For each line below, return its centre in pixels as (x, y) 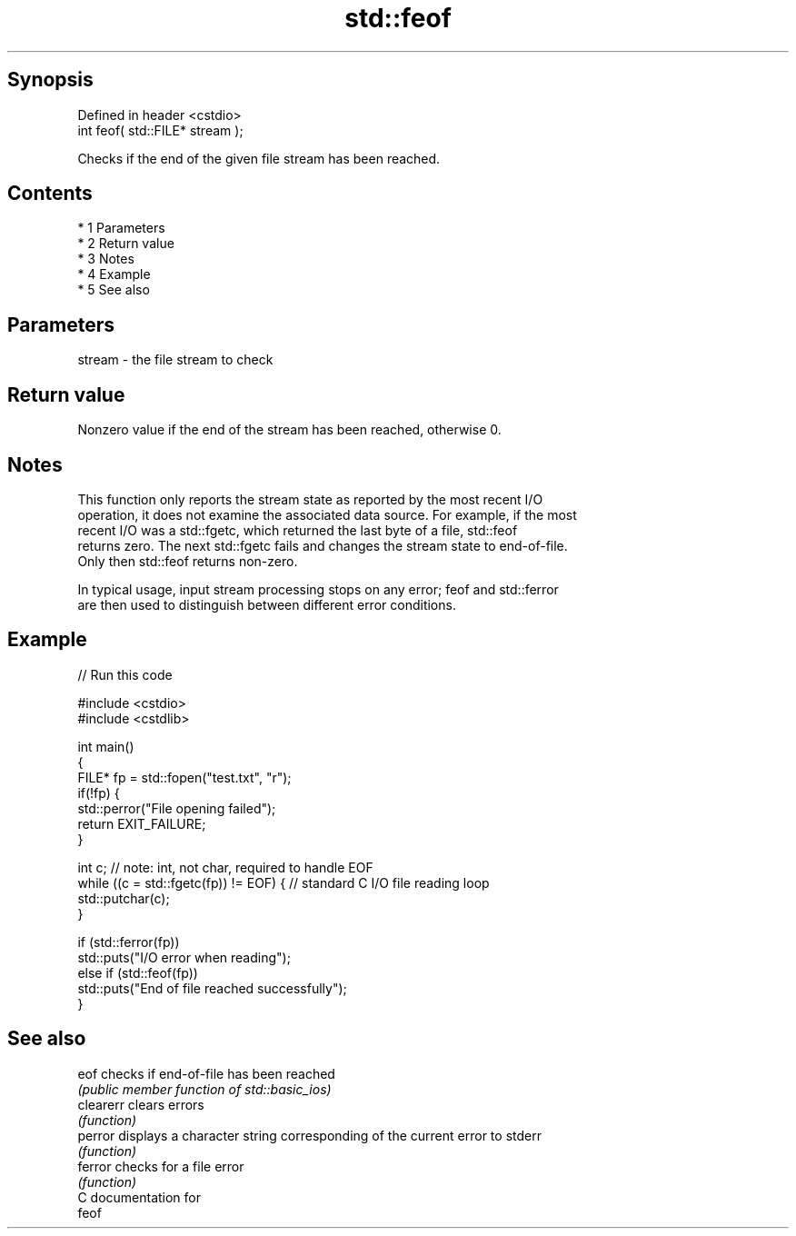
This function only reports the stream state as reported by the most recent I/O (310, 499)
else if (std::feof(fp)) (138, 972)
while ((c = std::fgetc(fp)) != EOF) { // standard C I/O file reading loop (284, 882)
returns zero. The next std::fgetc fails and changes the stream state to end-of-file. (323, 545)
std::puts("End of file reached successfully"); (212, 988)
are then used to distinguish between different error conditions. (267, 604)
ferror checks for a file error (161, 1166)
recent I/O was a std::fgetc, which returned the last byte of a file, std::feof (298, 530)
